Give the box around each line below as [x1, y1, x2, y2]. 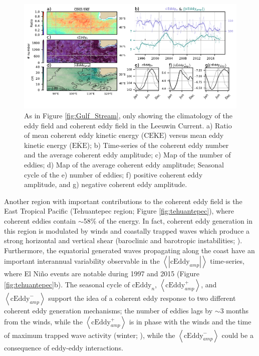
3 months [220, 305, 249, 315]
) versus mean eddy [164, 130, 224, 140]
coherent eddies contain [4, 215, 76, 226]
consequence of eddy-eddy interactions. [4, 342, 123, 352]
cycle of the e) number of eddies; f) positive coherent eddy [24, 169, 203, 180]
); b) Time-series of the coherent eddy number [87, 139, 229, 150]
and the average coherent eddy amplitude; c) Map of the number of [24, 149, 231, 160]
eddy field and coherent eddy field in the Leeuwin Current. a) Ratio [24, 120, 232, 130]
